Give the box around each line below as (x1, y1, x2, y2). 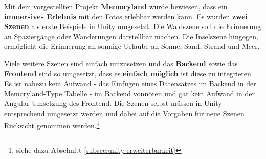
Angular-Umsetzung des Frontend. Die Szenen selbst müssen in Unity (4, 98, 222, 109)
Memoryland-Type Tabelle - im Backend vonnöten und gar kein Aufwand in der (4, 88, 255, 98)
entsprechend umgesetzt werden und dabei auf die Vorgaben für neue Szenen (4, 108, 245, 118)
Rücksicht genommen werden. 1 (4, 118, 100, 130)
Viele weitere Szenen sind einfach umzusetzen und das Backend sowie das (4, 58, 238, 68)
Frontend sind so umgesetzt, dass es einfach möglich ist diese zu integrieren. (4, 68, 253, 78)
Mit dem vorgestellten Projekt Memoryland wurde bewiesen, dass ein (4, 1, 228, 11)
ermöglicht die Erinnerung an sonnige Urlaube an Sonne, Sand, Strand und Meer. (4, 41, 260, 51)
